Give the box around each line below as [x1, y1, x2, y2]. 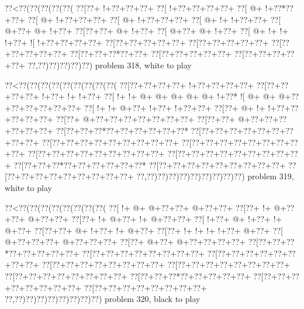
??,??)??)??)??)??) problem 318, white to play [27, 58, 192, 71]
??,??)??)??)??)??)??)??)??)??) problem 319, [136, 170, 294, 182]
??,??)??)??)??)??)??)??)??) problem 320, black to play [5, 293, 201, 305]
